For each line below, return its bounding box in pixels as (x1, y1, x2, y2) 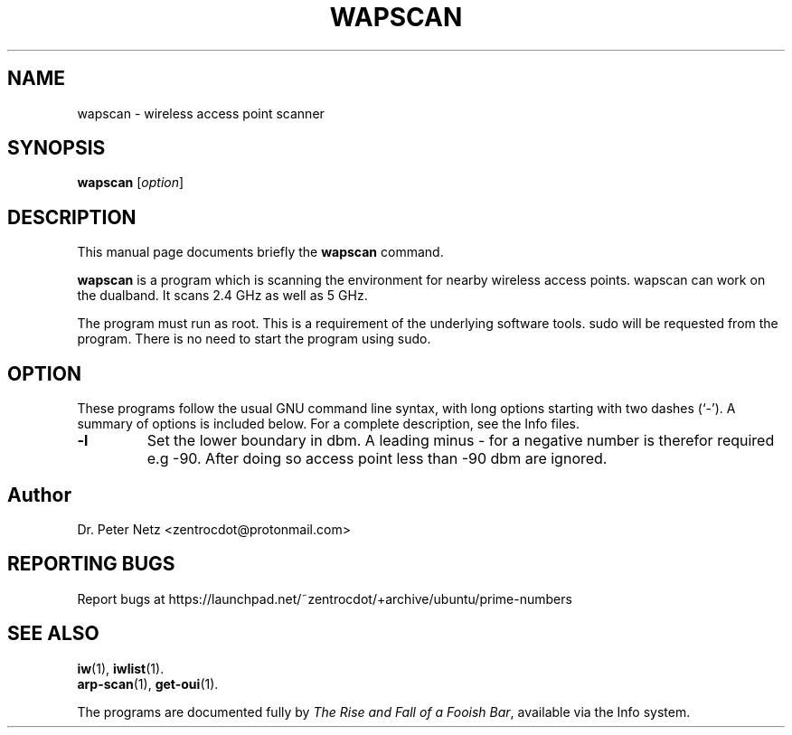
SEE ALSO (7, 622, 99, 645)
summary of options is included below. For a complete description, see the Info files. (77, 416, 580, 432)
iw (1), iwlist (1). (77, 660, 165, 676)
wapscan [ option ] (77, 174, 184, 191)
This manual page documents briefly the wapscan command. (77, 244, 444, 260)
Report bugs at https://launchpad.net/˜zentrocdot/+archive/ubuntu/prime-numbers (77, 590, 572, 607)
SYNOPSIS (7, 137, 106, 160)
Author (7, 483, 71, 506)
